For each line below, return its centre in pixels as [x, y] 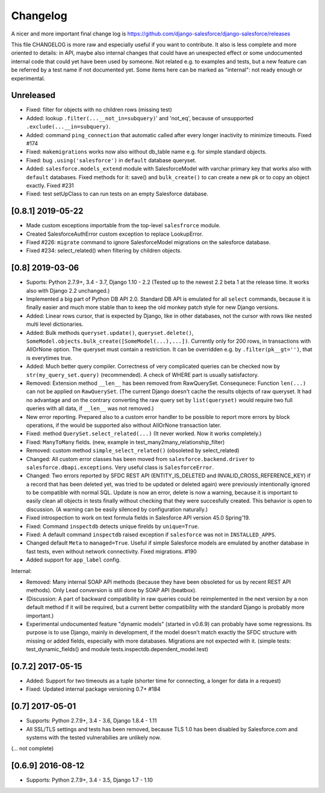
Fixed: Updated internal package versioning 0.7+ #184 [93, 689]
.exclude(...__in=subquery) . [68, 127]
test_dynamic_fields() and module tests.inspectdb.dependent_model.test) [117, 649]
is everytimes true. [49, 358]
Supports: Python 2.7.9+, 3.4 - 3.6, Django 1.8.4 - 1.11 [91, 721]
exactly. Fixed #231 [50, 185]
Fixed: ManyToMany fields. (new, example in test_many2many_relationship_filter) [125, 442]
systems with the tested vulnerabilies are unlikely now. [94, 738]
